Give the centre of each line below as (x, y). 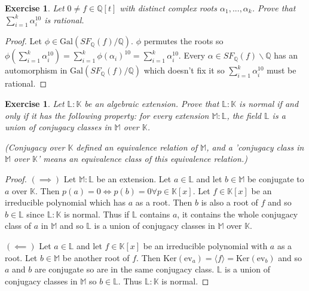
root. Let (21, 257)
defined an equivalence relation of (137, 147)
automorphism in (36, 70)
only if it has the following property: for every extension (107, 115)
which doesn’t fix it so (184, 70)
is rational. (64, 19)
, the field (244, 115)
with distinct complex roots (168, 8)
